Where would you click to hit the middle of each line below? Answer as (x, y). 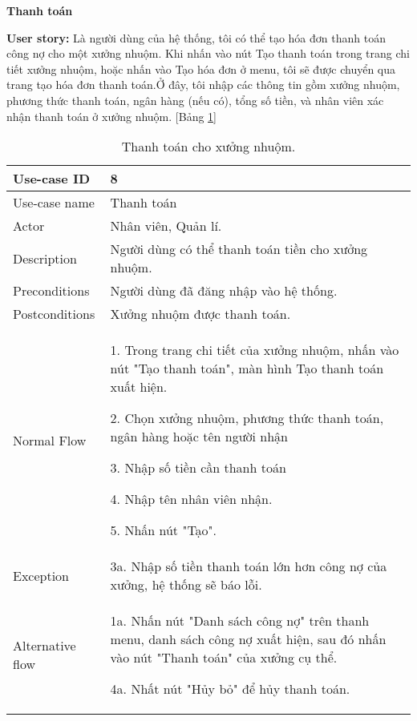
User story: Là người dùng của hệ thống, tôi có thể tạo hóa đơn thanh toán (196, 37)
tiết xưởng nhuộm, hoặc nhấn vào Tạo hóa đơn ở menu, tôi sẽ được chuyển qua (201, 68)
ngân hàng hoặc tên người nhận (199, 437)
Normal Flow (50, 440)
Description (45, 258)
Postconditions (54, 314)
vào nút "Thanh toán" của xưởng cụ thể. (224, 658)
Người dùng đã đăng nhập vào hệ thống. (224, 291)
